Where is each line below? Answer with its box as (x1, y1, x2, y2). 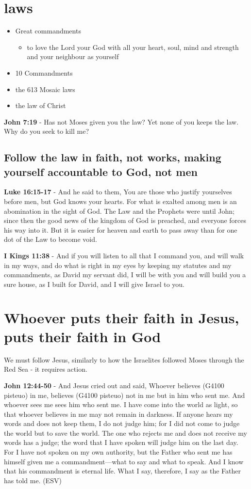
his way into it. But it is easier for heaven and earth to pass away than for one (4, 224, 237, 235)
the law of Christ (15, 100, 66, 110)
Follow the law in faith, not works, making (4, 150, 221, 165)
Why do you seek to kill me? (4, 126, 89, 136)
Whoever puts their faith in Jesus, (4, 307, 239, 327)
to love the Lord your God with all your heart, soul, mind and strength (27, 42, 239, 52)
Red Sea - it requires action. (4, 364, 87, 374)
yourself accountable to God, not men (4, 164, 198, 179)
